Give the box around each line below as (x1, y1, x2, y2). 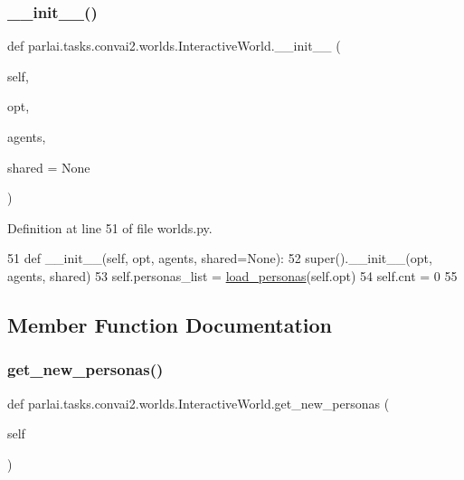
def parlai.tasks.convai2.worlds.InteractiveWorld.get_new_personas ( (7, 393, 390, 412)
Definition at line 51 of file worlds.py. (7, 218, 213, 237)
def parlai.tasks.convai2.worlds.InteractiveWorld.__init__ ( (7, 36, 341, 55)
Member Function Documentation (7, 310, 333, 338)
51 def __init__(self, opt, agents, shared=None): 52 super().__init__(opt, (7, 249, 432, 268)
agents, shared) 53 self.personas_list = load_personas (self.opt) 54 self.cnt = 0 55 (7, 266, 458, 285)
